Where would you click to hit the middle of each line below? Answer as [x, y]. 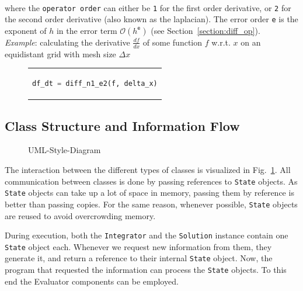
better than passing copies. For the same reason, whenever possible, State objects [151, 204]
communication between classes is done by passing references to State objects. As [151, 181]
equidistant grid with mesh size [60, 53]
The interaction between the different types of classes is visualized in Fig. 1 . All [148, 169]
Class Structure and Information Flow [122, 125]
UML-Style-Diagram [65, 150]
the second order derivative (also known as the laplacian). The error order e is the [151, 19]
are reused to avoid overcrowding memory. [80, 215]
